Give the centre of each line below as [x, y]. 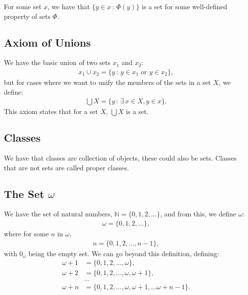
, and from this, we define [198, 214]
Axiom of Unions [48, 42]
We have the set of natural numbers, [58, 214]
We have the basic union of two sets [57, 62]
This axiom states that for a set [51, 111]
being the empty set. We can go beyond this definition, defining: [124, 253]
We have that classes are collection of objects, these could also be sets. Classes [120, 158]
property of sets [27, 16]
